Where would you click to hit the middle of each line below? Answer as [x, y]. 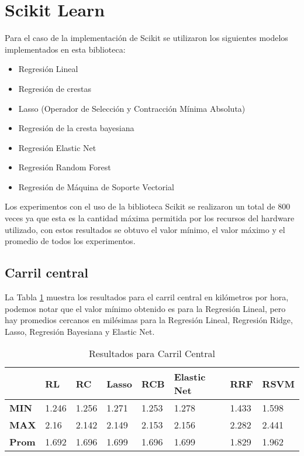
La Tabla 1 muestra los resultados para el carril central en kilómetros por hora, [147, 297]
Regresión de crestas [55, 88]
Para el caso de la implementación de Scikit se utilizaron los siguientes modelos [146, 38]
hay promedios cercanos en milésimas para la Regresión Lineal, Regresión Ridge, [149, 320]
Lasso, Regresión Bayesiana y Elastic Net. [80, 331]
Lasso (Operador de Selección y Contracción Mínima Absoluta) [132, 108]
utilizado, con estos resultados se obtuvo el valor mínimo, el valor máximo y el [145, 229]
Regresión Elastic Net [57, 147]
